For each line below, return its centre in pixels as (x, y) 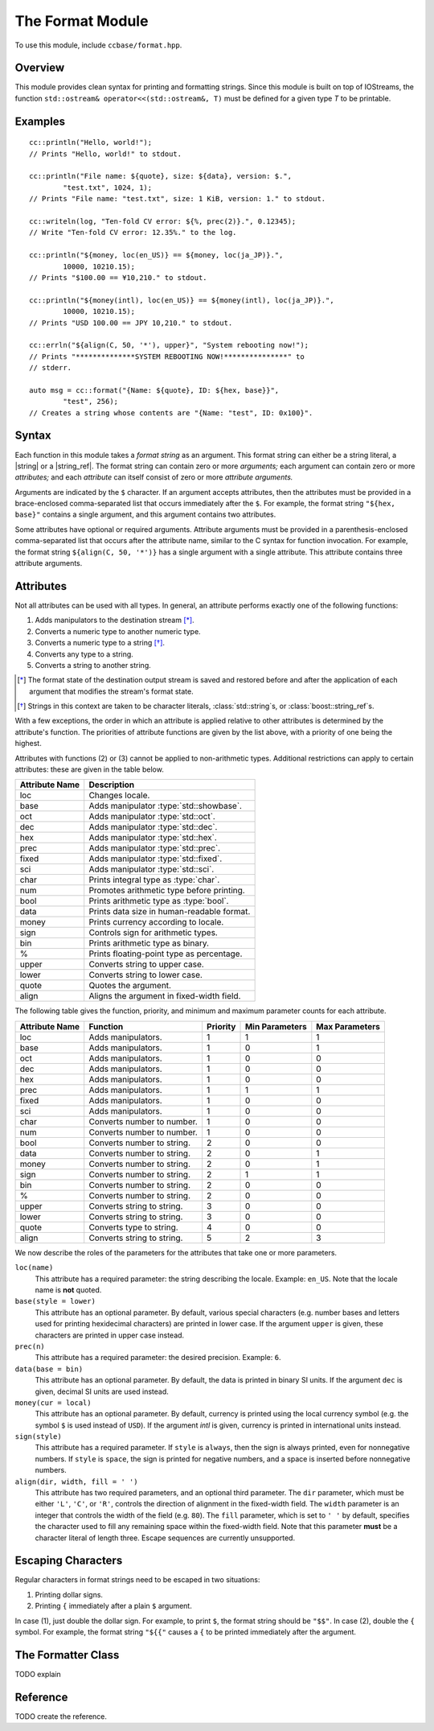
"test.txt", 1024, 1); (108, 188)
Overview (40, 68)
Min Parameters (276, 1026)
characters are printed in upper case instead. (110, 1335)
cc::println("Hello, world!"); (91, 142)
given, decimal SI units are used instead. (102, 1391)
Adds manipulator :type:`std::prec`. (155, 848)
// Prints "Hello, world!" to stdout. (106, 154)
